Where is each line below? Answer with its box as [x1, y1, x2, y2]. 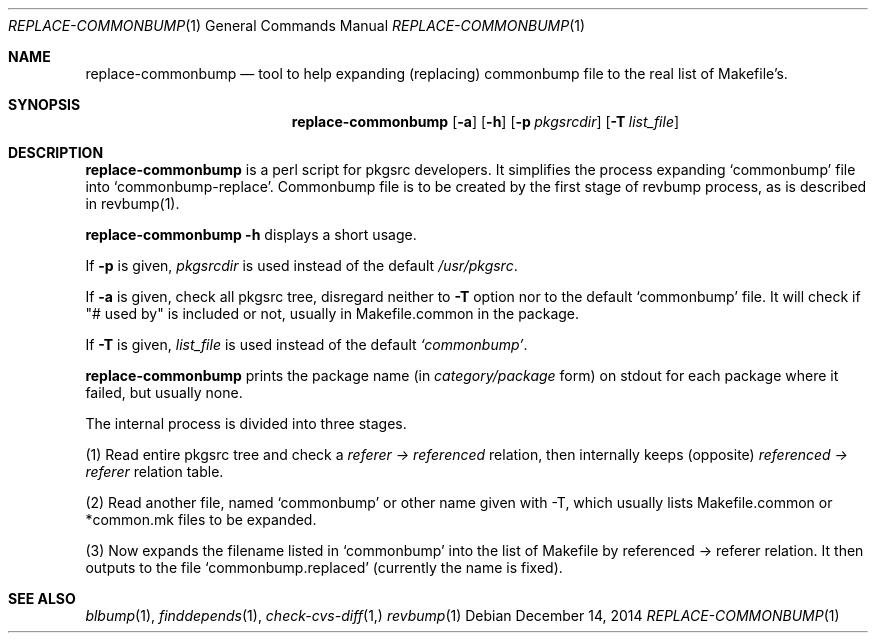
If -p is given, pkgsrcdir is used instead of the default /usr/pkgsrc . [85, 257, 518, 274]
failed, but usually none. [85, 384, 243, 401]
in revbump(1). [85, 195, 180, 212]
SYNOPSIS [8, 96, 81, 113]
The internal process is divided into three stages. [85, 415, 407, 432]
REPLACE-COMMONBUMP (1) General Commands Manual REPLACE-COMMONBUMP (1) [8, 17, 586, 34]
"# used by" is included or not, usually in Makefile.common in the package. [85, 305, 580, 322]
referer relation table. [85, 463, 224, 480]
